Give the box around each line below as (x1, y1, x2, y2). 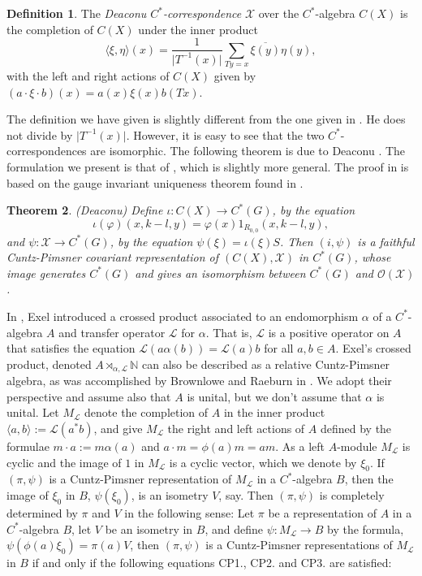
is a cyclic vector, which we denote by (169, 453, 357, 470)
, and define (205, 520, 264, 537)
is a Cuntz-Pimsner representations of (205, 536, 393, 553)
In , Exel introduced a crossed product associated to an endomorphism (6, 307, 359, 324)
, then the (344, 470, 394, 487)
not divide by (6, 126, 73, 143)
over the (258, 5, 299, 21)
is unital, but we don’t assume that (187, 388, 362, 405)
